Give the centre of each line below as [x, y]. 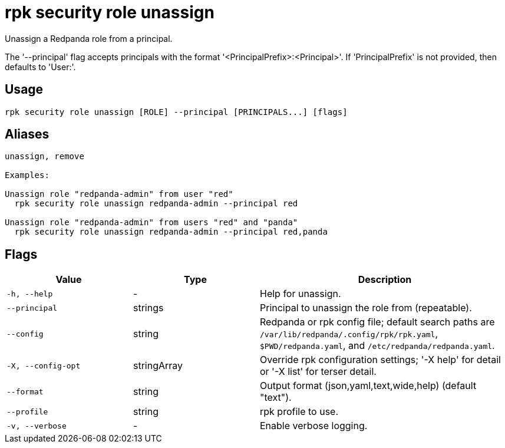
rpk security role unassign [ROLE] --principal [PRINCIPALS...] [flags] [176, 112]
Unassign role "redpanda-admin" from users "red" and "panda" [151, 223]
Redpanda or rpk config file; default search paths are [377, 322]
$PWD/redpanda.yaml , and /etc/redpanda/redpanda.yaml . [377, 346]
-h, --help [30, 294]
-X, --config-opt [44, 365]
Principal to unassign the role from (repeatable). [366, 308]
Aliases [27, 134]
